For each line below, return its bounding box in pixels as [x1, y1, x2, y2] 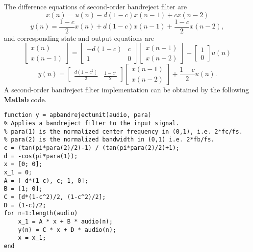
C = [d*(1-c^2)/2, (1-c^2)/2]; [4, 194, 106, 200]
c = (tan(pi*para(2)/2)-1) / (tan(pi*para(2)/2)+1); [4, 144, 179, 152]
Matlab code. [4, 94, 47, 104]
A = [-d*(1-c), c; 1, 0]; [4, 177, 88, 184]
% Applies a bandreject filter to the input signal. [4, 120, 179, 127]
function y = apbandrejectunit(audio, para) [4, 112, 152, 119]
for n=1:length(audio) [4, 210, 78, 217]
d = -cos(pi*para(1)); [4, 152, 78, 160]
